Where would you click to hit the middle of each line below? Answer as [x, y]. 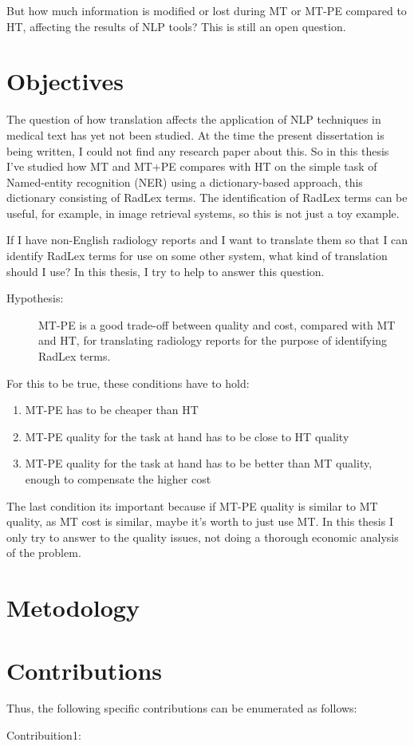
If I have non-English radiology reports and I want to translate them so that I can [207, 240]
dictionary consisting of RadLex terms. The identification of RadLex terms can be [207, 197]
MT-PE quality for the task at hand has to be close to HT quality [187, 436]
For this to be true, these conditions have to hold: [128, 383]
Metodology [73, 608]
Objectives [65, 81]
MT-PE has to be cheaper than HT [112, 410]
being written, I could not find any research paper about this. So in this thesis [198, 150]
